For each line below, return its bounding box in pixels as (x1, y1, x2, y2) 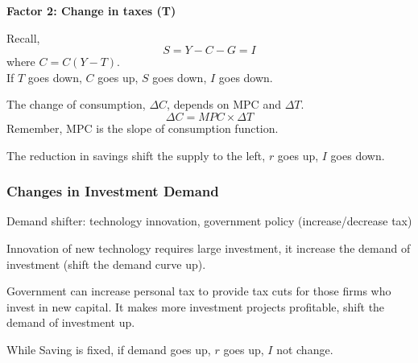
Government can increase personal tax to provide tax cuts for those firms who (6, 283, 391, 299)
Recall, (6, 29, 40, 46)
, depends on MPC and (167, 96, 281, 113)
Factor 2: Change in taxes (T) (6, 2, 176, 19)
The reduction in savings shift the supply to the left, (6, 146, 266, 163)
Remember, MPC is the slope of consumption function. (6, 119, 279, 136)
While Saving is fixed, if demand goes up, (6, 340, 211, 357)
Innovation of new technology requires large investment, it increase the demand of (6, 239, 411, 256)
